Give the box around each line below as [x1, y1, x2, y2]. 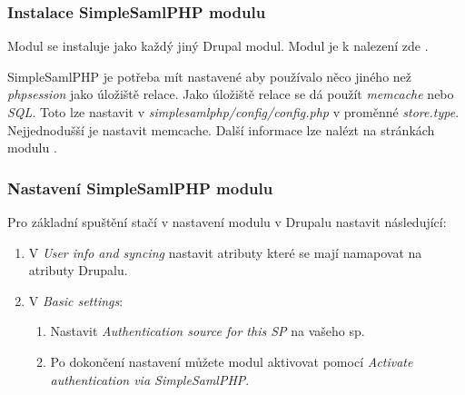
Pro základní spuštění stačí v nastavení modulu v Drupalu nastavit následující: [7, 212, 447, 231]
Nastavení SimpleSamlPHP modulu [7, 176, 273, 199]
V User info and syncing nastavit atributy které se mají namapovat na [28, 242, 422, 262]
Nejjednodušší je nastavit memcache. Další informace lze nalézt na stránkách [7, 120, 435, 139]
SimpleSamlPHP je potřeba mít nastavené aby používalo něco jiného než [7, 66, 412, 85]
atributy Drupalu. [28, 261, 128, 280]
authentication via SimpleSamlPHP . [50, 370, 250, 389]
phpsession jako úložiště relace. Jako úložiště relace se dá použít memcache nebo [7, 84, 454, 104]
